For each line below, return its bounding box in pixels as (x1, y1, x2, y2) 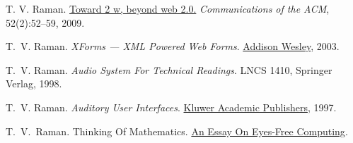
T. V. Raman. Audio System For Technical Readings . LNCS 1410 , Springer (6, 62, 332, 77)
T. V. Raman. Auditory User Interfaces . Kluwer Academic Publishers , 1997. (6, 99, 337, 114)
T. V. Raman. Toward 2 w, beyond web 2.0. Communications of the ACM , (6, 1, 330, 15)
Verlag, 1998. (6, 76, 62, 91)
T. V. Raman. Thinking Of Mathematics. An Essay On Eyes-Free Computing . (6, 123, 348, 138)
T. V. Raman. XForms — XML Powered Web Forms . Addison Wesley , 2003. (6, 39, 340, 54)
